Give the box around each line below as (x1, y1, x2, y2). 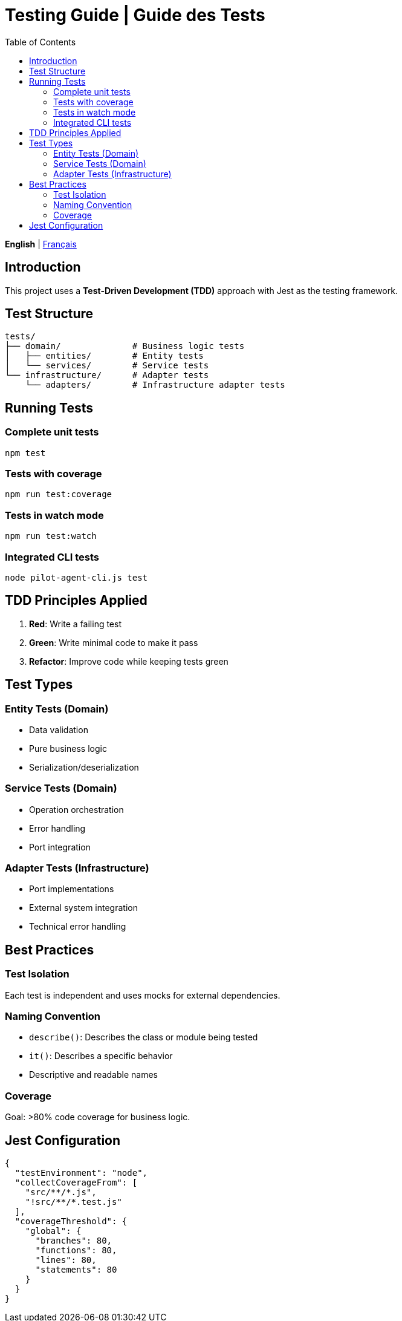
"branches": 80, (35, 1236, 112, 1246)
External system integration (29, 902, 138, 913)
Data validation (29, 724, 88, 735)
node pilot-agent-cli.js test (5, 572, 148, 582)
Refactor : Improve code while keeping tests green (29, 656, 229, 667)
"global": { (25, 1226, 82, 1236)
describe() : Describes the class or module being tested (29, 1032, 258, 1043)
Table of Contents (5, 36, 76, 47)
